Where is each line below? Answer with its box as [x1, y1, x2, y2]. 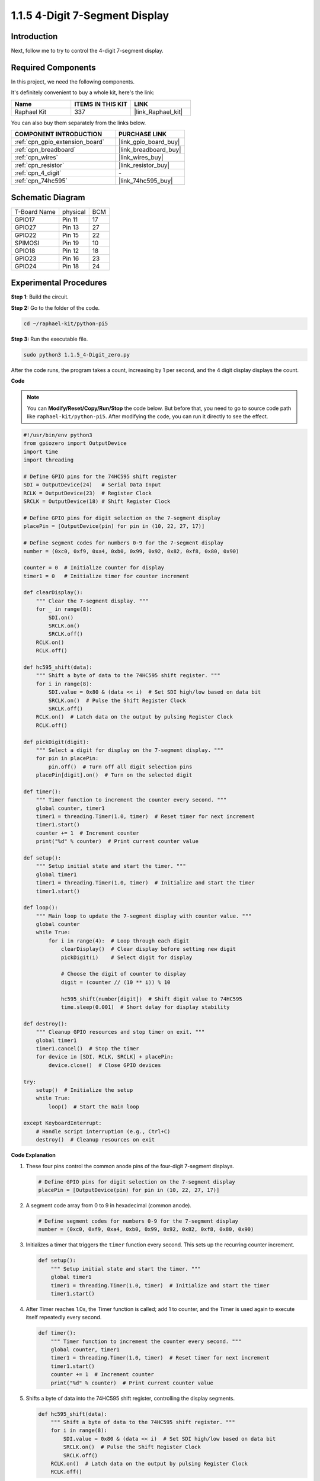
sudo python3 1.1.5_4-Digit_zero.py [23, 351, 130, 358]
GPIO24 [14, 262, 37, 270]
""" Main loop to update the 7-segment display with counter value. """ [36, 912, 252, 919]
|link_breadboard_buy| [119, 146, 181, 154]
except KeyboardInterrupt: [23, 1120, 102, 1127]
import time [23, 448, 59, 455]
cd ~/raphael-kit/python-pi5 [23, 320, 108, 327]
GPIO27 [14, 223, 37, 231]
